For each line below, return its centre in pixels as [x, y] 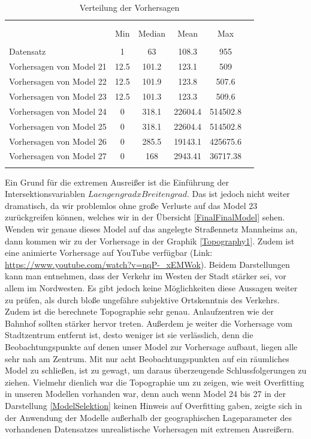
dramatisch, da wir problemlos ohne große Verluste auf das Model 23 [131, 205]
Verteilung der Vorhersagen [129, 7]
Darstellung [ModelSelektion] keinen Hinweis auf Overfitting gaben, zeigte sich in [153, 405]
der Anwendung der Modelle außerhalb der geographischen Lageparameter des [148, 417]
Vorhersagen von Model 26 [58, 141]
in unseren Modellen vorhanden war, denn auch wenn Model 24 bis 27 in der [145, 394]
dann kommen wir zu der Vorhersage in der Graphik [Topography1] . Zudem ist [150, 241]
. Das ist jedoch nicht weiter [238, 194]
